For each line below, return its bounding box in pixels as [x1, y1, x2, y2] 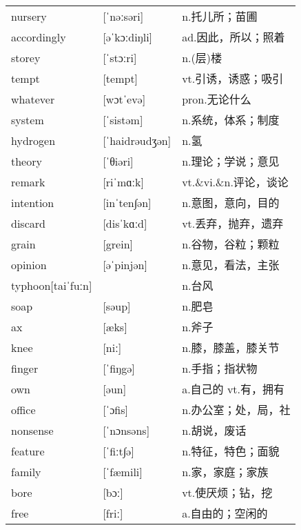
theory [11, 153, 42, 169]
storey [11, 49, 41, 66]
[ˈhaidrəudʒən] [103, 132, 172, 148]
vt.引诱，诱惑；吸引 [182, 70, 284, 87]
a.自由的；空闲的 [182, 505, 268, 522]
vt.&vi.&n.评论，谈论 [182, 174, 289, 190]
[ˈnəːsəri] [103, 8, 144, 24]
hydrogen [11, 132, 56, 148]
